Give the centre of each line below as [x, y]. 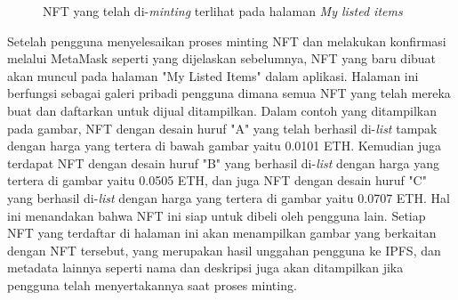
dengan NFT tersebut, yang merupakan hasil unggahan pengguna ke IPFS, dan [224, 250]
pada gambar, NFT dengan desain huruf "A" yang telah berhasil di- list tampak [222, 128]
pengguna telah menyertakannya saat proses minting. [152, 284]
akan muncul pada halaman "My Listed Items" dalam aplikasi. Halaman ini [213, 75]
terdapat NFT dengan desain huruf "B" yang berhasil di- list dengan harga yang [224, 162]
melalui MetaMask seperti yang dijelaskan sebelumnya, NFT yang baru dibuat [222, 58]
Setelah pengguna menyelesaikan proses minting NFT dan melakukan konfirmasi [227, 41]
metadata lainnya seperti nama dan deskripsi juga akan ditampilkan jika [205, 268]
